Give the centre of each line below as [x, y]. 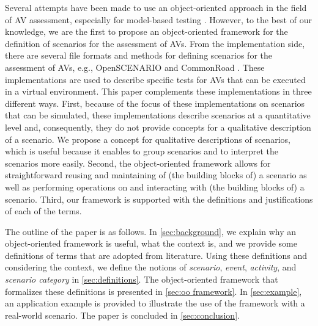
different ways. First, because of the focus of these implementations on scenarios [155, 103]
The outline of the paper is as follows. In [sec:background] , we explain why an [151, 231]
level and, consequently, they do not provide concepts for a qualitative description [158, 127]
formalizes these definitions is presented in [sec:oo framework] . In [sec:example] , [153, 291]
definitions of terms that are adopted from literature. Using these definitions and [156, 255]
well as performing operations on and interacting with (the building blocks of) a [155, 187]
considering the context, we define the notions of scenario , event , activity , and [151, 267]
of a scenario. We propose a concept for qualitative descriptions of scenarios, [148, 139]
